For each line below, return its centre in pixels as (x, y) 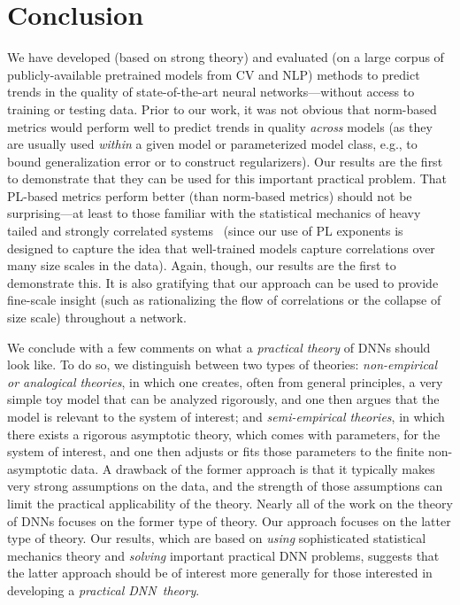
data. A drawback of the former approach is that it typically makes (253, 468)
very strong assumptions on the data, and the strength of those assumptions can (225, 486)
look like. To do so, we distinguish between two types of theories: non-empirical (222, 365)
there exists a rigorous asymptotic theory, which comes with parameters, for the (224, 434)
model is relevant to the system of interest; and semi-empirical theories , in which (226, 416)
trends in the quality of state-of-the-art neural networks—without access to (211, 92)
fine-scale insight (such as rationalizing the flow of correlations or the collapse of (224, 300)
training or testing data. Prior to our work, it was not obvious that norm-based (222, 109)
